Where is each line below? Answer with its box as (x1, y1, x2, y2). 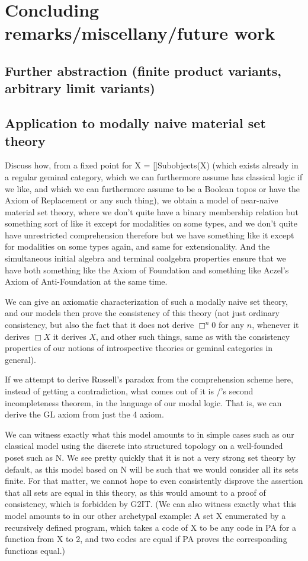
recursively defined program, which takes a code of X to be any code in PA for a (5, 521, 297, 533)
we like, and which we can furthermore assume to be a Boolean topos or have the (5, 182, 300, 195)
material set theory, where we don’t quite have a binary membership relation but (5, 205, 299, 218)
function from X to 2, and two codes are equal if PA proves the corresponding (5, 533, 287, 545)
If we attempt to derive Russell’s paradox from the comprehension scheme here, (5, 373, 293, 385)
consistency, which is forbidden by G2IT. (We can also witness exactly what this (5, 498, 297, 510)
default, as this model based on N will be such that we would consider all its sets (5, 463, 299, 475)
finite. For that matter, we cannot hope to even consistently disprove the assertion (5, 474, 303, 487)
